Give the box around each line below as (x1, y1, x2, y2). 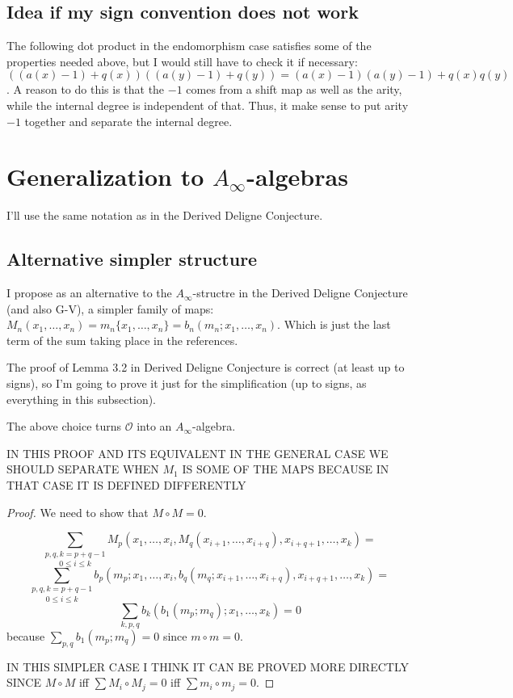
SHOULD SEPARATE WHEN (6, 460, 159, 477)
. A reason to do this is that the (6, 81, 165, 98)
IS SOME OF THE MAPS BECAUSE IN (182, 460, 389, 477)
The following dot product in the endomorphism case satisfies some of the (6, 37, 372, 54)
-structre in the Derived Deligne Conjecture (192, 284, 408, 301)
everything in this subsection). (6, 390, 157, 407)
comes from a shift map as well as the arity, (186, 81, 402, 98)
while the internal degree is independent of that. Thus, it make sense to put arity (6, 96, 409, 113)
